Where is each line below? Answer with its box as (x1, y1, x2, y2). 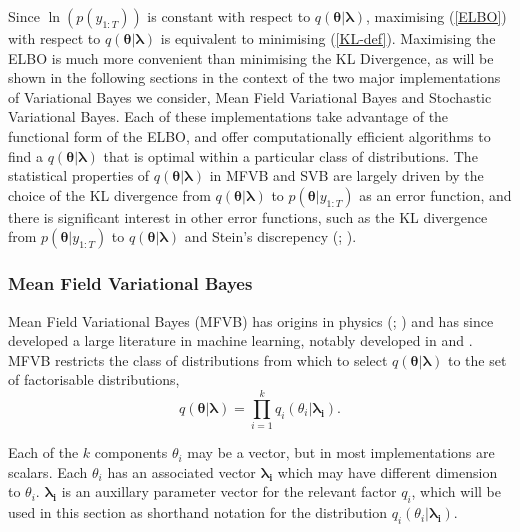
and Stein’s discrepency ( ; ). (184, 226, 357, 247)
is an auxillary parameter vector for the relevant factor (61, 481, 397, 502)
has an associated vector (107, 461, 256, 482)
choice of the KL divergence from (8, 184, 211, 205)
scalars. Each (8, 461, 88, 482)
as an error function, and (359, 184, 512, 205)
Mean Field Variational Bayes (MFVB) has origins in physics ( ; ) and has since (8, 310, 494, 331)
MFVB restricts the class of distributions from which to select (8, 349, 388, 370)
